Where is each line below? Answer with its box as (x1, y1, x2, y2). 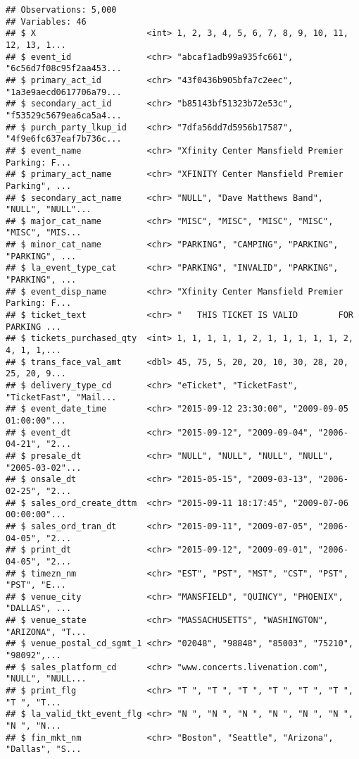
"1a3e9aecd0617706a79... (6, 87, 122, 97)
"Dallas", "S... (6, 744, 82, 755)
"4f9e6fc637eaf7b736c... (6, 134, 122, 144)
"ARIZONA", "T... (6, 627, 87, 637)
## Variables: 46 (6, 16, 87, 27)
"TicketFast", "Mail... (6, 392, 117, 402)
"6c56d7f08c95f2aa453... (6, 63, 122, 74)
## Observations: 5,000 (6, 5, 117, 15)
